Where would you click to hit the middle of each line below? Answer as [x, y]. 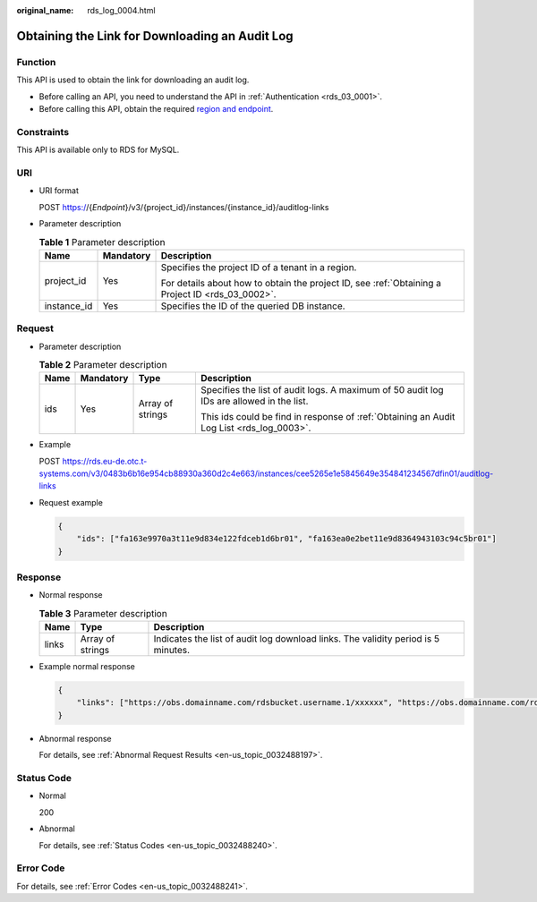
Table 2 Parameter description [103, 365]
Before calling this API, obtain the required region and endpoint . [156, 108]
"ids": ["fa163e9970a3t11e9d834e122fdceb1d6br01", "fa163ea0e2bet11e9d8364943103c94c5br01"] [286, 539]
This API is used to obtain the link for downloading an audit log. [133, 80]
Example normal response [87, 667]
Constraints [43, 132]
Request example [71, 502]
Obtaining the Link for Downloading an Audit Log [155, 36]
